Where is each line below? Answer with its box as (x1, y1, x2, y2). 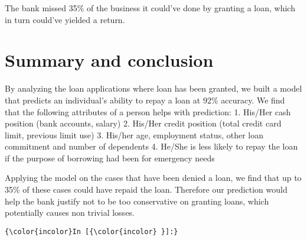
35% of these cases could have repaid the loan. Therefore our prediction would (5, 183, 288, 196)
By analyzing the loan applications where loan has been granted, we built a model (5, 82, 302, 95)
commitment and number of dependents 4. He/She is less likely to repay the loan (5, 140, 298, 153)
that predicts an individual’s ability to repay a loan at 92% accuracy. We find (5, 93, 285, 106)
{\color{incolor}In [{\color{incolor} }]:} (5, 227, 178, 236)
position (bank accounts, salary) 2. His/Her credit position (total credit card (5, 117, 282, 129)
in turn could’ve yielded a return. (5, 13, 125, 25)
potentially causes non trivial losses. (5, 206, 135, 219)
